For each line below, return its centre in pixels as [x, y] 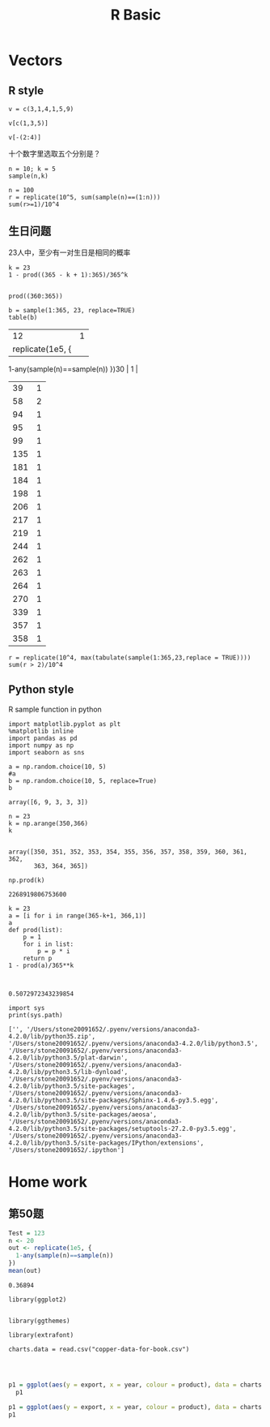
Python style [41, 690]
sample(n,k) [28, 176]
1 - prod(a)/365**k [41, 965]
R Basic [136, 15]
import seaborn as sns [46, 752]
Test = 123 [27, 1233]
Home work [48, 1182]
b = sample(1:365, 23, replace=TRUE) [72, 310]
